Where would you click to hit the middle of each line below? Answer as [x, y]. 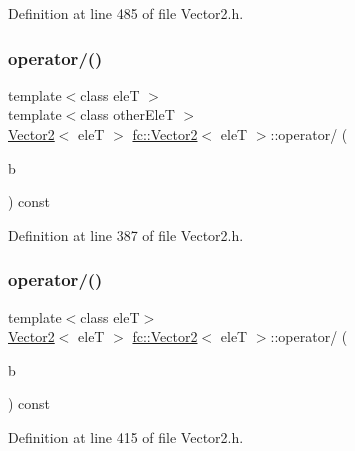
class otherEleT [127, 114]
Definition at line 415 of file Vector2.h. [126, 436]
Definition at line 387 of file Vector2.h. [126, 234]
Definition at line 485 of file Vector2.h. [126, 13]
